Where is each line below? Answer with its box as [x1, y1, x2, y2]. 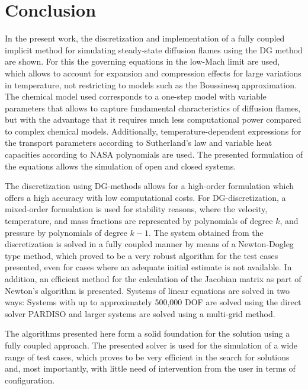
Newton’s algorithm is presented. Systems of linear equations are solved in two [5, 284, 290, 296]
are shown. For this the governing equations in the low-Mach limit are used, [5, 55, 280, 68]
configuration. [5, 373, 55, 386]
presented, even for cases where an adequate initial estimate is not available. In [5, 261, 292, 273]
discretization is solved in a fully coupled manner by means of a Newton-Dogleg [5, 238, 294, 250]
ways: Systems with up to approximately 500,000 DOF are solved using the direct [5, 296, 301, 308]
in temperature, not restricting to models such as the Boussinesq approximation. [5, 78, 297, 91]
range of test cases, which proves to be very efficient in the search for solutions [5, 350, 290, 363]
